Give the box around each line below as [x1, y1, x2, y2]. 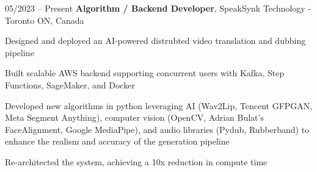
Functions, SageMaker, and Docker [5, 78, 135, 91]
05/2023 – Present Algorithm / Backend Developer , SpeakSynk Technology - [5, 2, 312, 14]
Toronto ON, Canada [5, 13, 84, 26]
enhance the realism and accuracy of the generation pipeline [5, 135, 230, 148]
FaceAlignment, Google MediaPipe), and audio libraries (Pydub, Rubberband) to [5, 123, 310, 135]
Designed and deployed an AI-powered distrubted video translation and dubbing [5, 34, 306, 47]
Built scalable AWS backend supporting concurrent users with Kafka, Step [5, 66, 285, 79]
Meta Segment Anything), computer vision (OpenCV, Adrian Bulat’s [5, 111, 264, 124]
